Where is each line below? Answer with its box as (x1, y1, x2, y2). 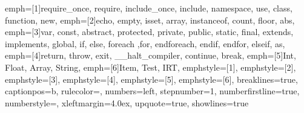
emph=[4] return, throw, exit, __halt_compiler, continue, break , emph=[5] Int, (5, 49, 296, 62)
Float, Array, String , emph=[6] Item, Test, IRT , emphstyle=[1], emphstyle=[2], (5, 60, 296, 73)
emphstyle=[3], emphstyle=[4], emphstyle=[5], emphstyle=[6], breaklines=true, (5, 73, 298, 85)
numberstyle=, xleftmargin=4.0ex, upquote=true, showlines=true (5, 96, 249, 109)
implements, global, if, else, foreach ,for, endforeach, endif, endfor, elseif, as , (5, 37, 285, 50)
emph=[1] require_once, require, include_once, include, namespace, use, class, (5, 2, 292, 14)
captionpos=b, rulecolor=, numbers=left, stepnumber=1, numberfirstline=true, (5, 85, 300, 97)
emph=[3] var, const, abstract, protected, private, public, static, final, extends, (5, 25, 294, 38)
